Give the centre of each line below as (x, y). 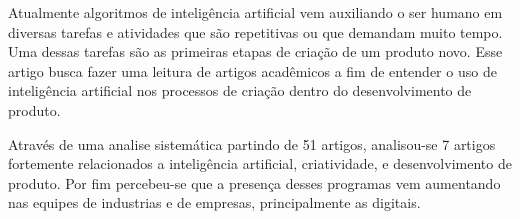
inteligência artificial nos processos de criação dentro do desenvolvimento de (240, 90)
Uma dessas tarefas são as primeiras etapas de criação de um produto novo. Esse (255, 51)
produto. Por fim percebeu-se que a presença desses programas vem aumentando (254, 182)
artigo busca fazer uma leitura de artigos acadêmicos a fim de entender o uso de (252, 70)
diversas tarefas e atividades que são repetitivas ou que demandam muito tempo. (255, 31)
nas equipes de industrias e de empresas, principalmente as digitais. (214, 202)
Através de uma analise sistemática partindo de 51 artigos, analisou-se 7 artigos (252, 143)
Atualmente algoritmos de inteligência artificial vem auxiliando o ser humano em (255, 12)
